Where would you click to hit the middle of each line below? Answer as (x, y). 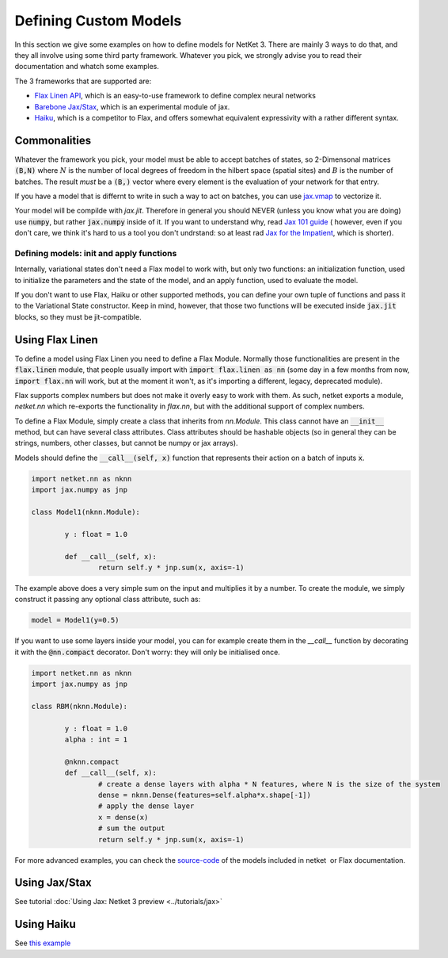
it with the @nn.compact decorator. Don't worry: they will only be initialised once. (147, 652)
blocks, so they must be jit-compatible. (78, 316)
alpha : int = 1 (96, 740)
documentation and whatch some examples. (87, 67)
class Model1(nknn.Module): (85, 512)
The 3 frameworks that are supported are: (83, 81)
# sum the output (131, 828)
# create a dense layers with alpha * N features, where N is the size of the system (269, 784)
